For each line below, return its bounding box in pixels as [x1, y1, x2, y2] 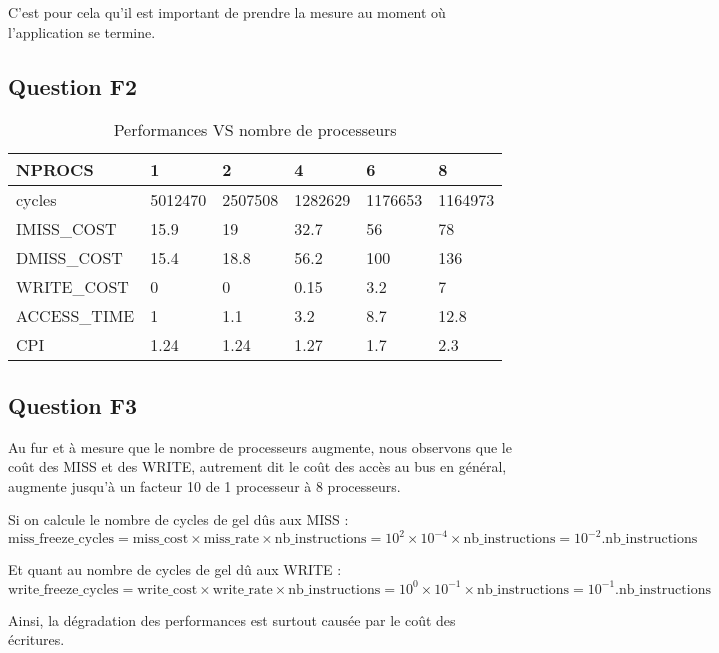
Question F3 [8, 389, 138, 420]
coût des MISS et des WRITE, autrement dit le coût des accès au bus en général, [8, 456, 507, 477]
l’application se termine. [8, 21, 156, 42]
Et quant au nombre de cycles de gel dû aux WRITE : [8, 559, 342, 580]
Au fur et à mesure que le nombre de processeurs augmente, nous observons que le [8, 436, 512, 457]
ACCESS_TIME [16, 304, 135, 328]
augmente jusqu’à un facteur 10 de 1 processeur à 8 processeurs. [8, 475, 401, 496]
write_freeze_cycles [8, 582, 119, 597]
